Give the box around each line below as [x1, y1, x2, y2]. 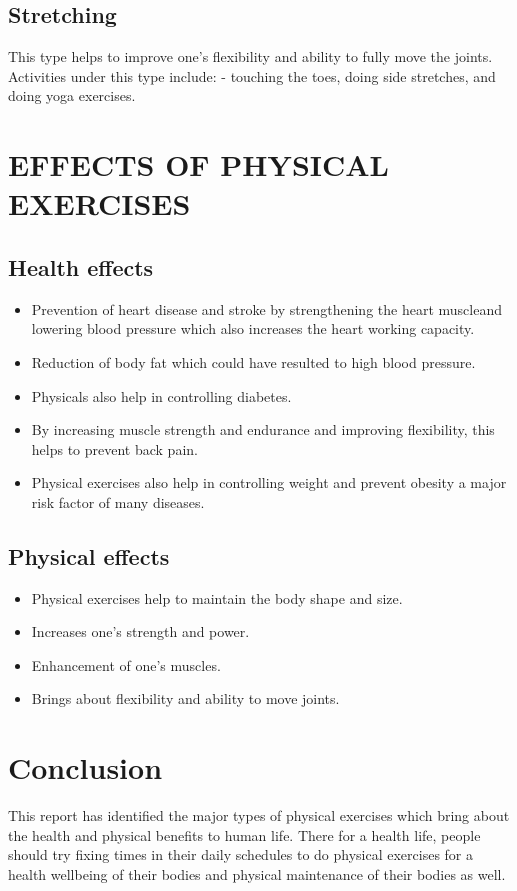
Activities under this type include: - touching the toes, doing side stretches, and [8, 65, 496, 86]
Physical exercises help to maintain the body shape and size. [31, 587, 403, 608]
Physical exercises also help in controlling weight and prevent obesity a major [31, 472, 507, 493]
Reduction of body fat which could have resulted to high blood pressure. [31, 351, 476, 372]
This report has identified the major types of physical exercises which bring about [8, 805, 510, 826]
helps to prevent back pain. [31, 438, 198, 459]
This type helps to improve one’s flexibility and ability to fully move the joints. [8, 46, 493, 67]
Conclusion [8, 747, 163, 788]
